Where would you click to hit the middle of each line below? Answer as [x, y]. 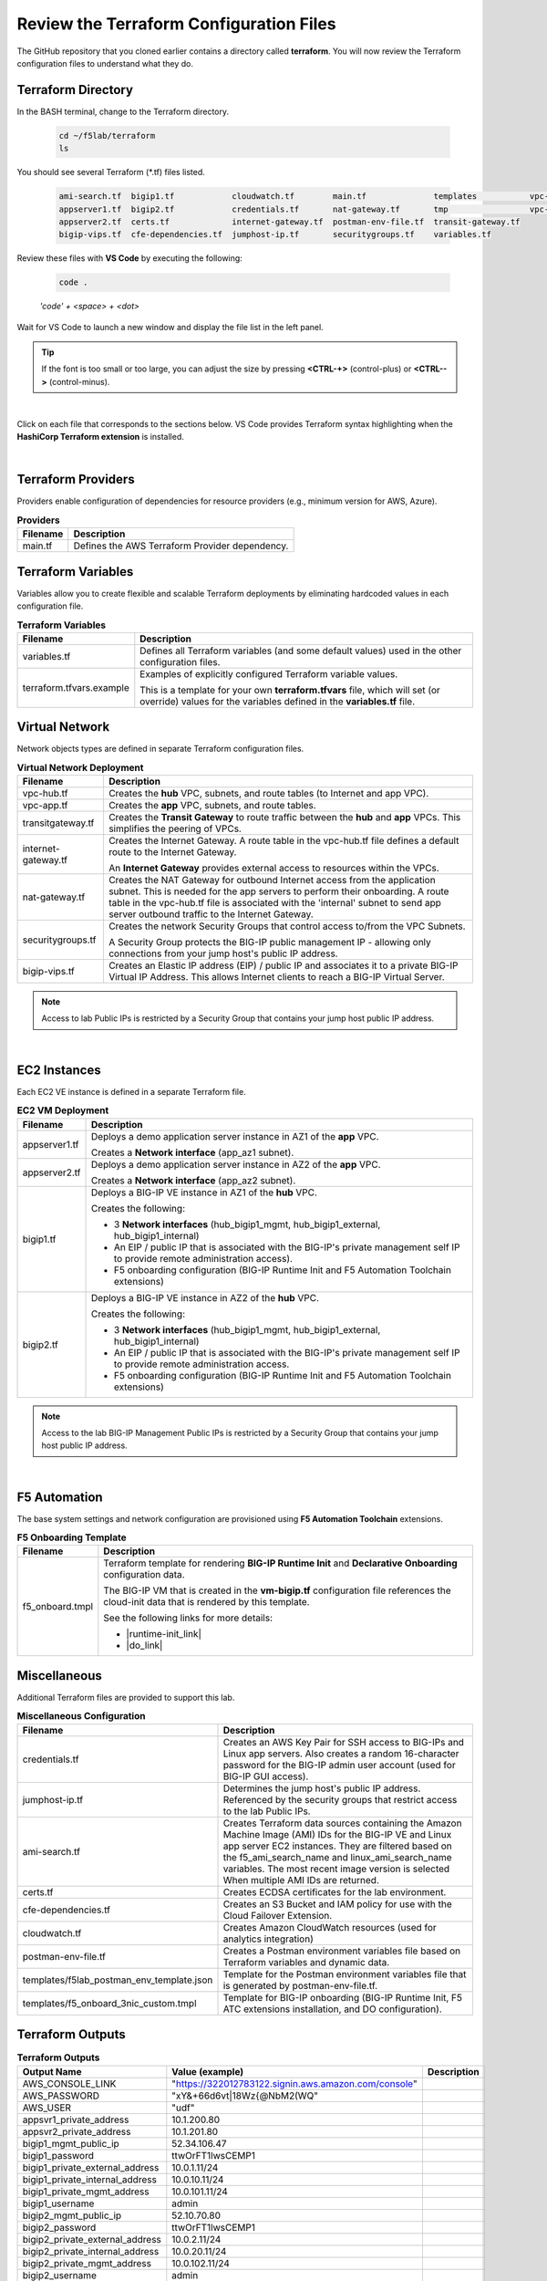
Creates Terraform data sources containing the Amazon [342, 1823]
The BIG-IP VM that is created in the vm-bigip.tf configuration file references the [277, 1590]
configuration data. [144, 1575]
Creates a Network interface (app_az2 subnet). [194, 1180]
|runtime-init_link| [164, 1634]
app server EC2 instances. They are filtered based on [338, 1846]
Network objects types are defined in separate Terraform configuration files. [160, 749]
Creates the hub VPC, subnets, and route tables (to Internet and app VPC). [268, 794]
